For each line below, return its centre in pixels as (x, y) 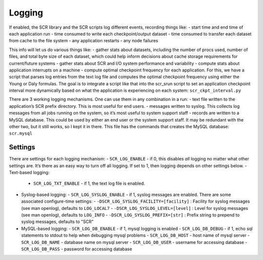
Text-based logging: (29, 173)
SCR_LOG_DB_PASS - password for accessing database (77, 249)
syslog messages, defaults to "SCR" (57, 222)
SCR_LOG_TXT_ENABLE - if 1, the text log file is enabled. (89, 183)
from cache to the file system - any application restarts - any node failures (84, 41)
